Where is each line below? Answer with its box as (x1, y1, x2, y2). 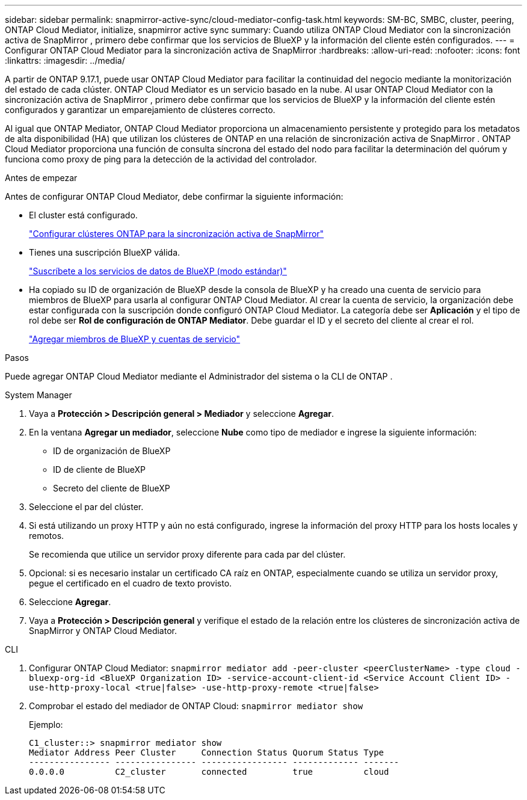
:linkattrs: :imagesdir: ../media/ (5, 55, 125, 66)
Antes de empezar (5, 173, 78, 183)
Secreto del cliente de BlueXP (53, 483, 170, 493)
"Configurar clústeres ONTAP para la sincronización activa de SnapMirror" (29, 229, 324, 239)
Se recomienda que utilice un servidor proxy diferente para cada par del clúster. (29, 549, 346, 559)
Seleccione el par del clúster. (29, 502, 144, 512)
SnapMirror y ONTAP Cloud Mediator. (29, 626, 177, 636)
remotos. (29, 531, 64, 541)
